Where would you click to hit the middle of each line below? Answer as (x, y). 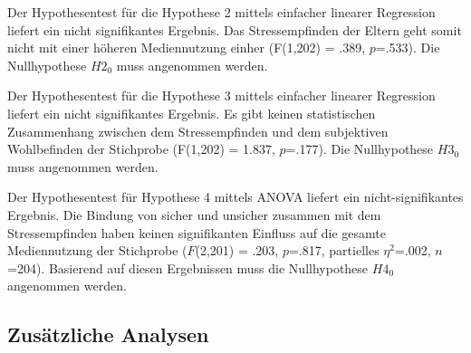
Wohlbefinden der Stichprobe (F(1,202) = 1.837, (141, 149)
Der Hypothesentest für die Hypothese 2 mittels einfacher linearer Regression (221, 12)
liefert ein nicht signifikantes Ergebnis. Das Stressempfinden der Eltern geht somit (235, 29)
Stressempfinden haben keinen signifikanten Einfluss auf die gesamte (197, 232)
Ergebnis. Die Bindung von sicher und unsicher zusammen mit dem (194, 214)
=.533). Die (408, 48)
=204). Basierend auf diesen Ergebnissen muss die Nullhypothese (188, 267)
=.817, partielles (334, 250)
